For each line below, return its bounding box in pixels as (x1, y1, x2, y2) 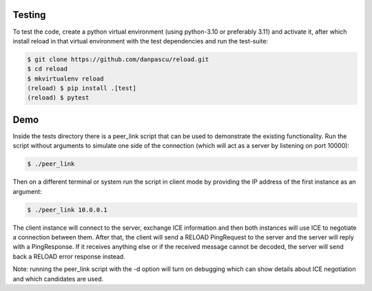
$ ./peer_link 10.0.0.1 (27, 206, 108, 213)
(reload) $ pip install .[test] (27, 85, 137, 92)
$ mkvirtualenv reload (27, 74, 104, 83)
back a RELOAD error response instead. (12, 252, 125, 261)
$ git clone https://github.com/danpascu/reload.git (27, 55, 209, 63)
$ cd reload (27, 65, 68, 73)
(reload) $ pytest (27, 94, 90, 102)
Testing (12, 9, 46, 21)
